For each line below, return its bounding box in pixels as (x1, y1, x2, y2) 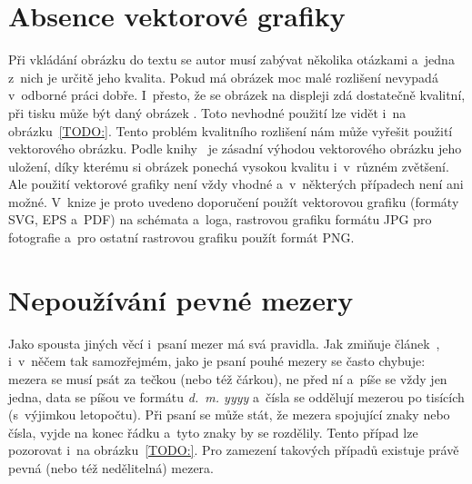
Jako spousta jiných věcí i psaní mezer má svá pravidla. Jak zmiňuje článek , (8, 333, 440, 352)
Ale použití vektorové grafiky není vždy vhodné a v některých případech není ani (8, 174, 464, 193)
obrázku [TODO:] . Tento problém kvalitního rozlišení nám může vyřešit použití (8, 121, 453, 140)
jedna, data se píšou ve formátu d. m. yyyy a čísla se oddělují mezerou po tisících (8, 387, 465, 406)
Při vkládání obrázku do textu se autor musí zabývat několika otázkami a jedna (8, 50, 455, 69)
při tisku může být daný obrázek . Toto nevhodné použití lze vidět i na (8, 103, 407, 122)
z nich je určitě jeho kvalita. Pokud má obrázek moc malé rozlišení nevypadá (8, 67, 438, 86)
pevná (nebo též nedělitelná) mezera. (8, 458, 214, 477)
